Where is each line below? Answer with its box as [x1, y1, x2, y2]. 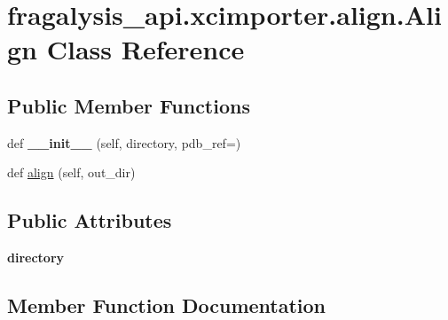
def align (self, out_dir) [7, 163, 136, 182]
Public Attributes [7, 207, 172, 234]
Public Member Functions [7, 91, 250, 119]
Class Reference [46, 31, 245, 67]
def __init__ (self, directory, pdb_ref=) [7, 133, 241, 152]
